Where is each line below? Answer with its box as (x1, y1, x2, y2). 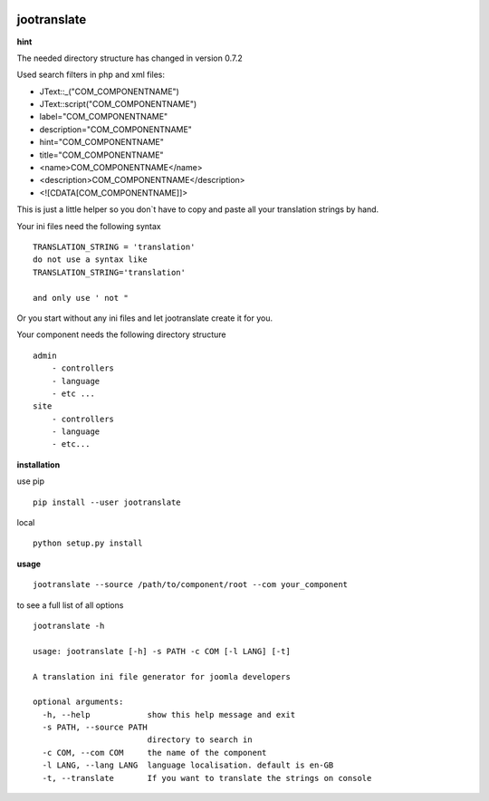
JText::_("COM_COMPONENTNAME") (39, 86, 180, 97)
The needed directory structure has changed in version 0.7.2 (16, 53, 244, 63)
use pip (16, 476, 45, 487)
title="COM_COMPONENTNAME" (39, 150, 164, 160)
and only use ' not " (33, 293, 129, 303)
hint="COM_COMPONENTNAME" (39, 137, 165, 148)
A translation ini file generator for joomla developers (33, 671, 292, 681)
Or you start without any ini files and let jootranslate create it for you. (16, 313, 273, 323)
